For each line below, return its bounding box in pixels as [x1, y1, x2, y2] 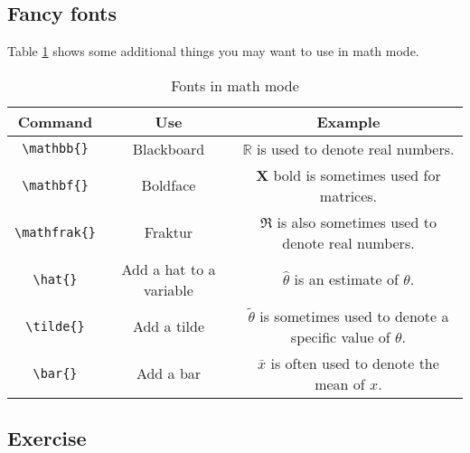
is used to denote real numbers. [256, 137, 455, 159]
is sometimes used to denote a [259, 305, 449, 326]
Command [17, 110, 93, 132]
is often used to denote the [270, 352, 439, 373]
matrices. [319, 184, 378, 206]
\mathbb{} [22, 141, 89, 156]
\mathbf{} [22, 177, 89, 193]
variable [144, 278, 193, 300]
